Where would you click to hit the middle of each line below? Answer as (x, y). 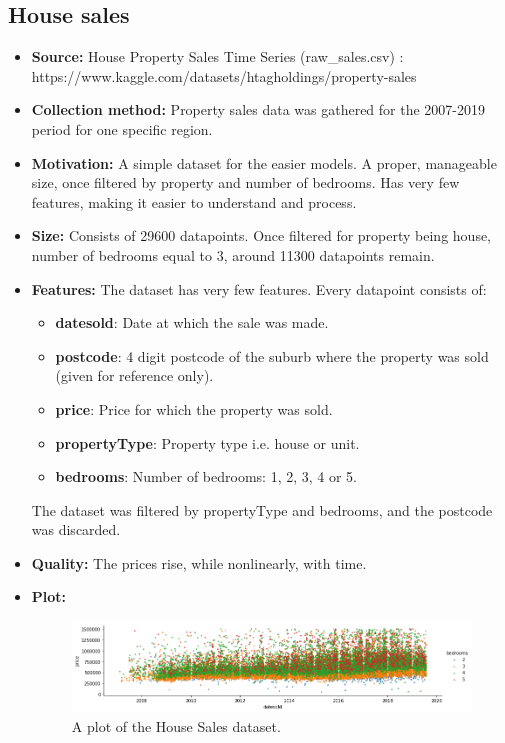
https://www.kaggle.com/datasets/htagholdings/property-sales (224, 75)
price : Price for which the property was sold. (194, 408)
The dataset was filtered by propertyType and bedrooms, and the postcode (262, 509)
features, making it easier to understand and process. (194, 201)
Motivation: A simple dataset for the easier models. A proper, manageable (264, 162)
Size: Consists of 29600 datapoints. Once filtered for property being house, (261, 235)
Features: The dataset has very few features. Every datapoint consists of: (259, 288)
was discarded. (76, 529)
